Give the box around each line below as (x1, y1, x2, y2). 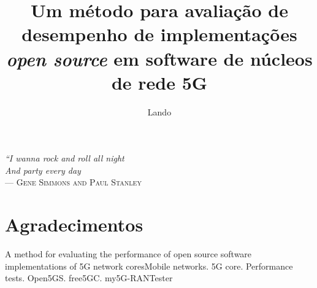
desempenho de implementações (21, 21, 297, 47)
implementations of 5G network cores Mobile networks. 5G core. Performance (5, 259, 293, 272)
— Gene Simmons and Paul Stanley (5, 176, 142, 189)
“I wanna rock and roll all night (5, 152, 124, 165)
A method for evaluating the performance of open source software (5, 247, 252, 260)
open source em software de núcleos (6, 45, 313, 71)
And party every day (5, 163, 81, 176)
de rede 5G (111, 69, 208, 95)
